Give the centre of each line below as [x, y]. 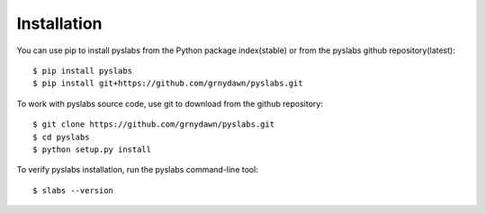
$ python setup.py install [92, 149]
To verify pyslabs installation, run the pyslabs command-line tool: [137, 170]
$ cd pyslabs [61, 137]
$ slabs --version [73, 190]
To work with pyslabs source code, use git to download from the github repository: [170, 103]
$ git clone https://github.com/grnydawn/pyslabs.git [153, 125]
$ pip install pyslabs [83, 71]
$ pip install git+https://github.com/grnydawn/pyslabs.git [168, 84]
